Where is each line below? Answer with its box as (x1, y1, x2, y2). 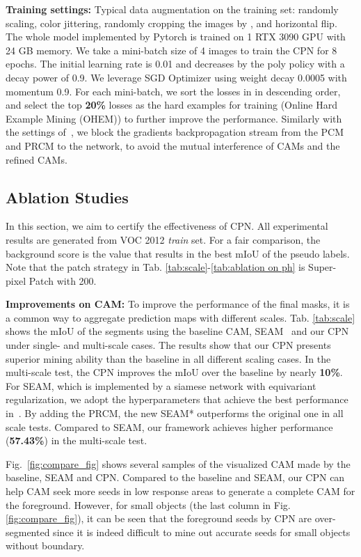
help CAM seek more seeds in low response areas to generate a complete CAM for (6, 484, 355, 499)
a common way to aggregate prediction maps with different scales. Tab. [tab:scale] (6, 310, 355, 324)
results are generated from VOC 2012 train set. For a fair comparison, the (6, 232, 321, 246)
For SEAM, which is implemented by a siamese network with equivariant (6, 378, 316, 393)
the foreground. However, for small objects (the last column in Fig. (6, 497, 291, 512)
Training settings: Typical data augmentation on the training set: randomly (6, 2, 339, 16)
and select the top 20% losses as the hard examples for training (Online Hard (6, 97, 337, 112)
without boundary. (6, 538, 85, 553)
